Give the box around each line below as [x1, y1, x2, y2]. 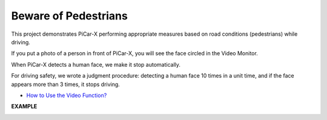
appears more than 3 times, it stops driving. [11, 81, 121, 88]
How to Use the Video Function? [26, 92, 107, 99]
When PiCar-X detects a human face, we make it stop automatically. [11, 61, 181, 68]
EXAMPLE [11, 103, 38, 110]
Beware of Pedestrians [11, 9, 128, 22]
